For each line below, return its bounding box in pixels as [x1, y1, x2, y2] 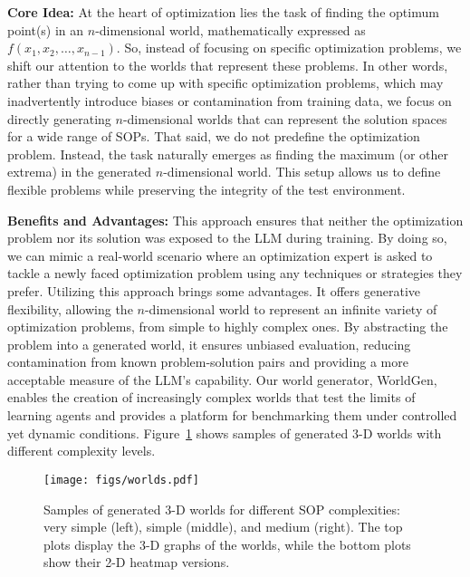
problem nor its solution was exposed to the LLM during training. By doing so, [7, 228, 447, 247]
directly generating [7, 109, 111, 128]
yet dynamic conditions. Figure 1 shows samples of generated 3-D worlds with [7, 423, 442, 442]
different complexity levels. [7, 441, 156, 460]
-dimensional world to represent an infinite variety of [144, 299, 437, 318]
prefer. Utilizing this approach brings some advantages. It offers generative [7, 281, 420, 300]
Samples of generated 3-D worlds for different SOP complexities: [43, 499, 400, 518]
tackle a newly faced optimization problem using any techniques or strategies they [7, 264, 463, 283]
